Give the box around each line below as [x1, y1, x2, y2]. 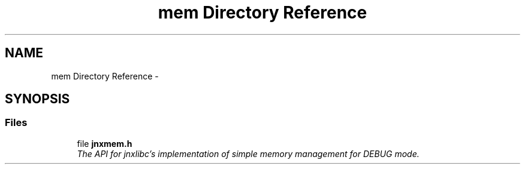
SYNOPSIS [5, 91, 70, 107]
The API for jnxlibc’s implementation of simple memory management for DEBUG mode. [77, 148, 420, 159]
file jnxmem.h [77, 138, 132, 149]
